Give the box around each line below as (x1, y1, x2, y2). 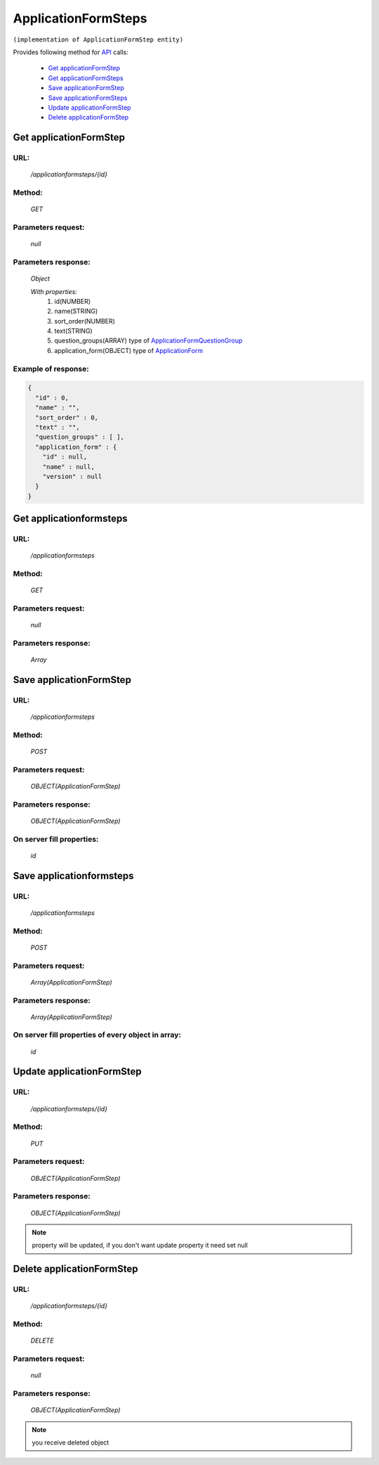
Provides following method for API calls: (13, 48, 129, 56)
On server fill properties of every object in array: (13, 1030, 182, 1040)
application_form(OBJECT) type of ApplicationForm (54, 346, 204, 354)
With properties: (30, 287, 77, 295)
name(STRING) (54, 307, 98, 316)
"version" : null (42, 472, 102, 480)
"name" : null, (42, 463, 95, 471)
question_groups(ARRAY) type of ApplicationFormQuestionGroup (54, 336, 243, 345)
